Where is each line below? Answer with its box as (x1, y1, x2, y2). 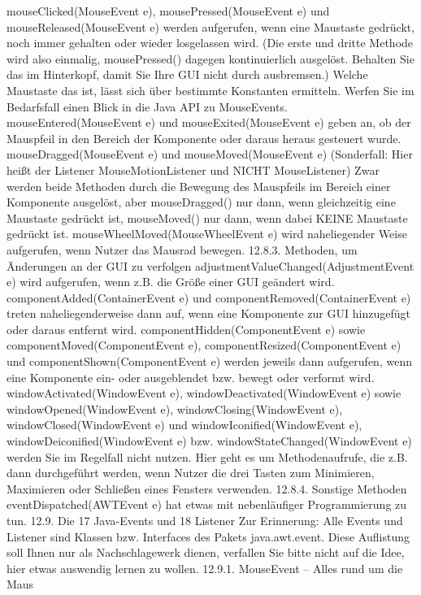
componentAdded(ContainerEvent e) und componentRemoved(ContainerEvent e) (7, 289, 411, 306)
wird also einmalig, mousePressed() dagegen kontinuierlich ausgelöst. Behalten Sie (7, 50, 414, 67)
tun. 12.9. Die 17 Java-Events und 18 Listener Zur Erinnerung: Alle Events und (7, 512, 403, 528)
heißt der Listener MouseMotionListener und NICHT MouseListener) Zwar (7, 161, 380, 178)
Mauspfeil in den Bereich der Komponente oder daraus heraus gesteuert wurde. (7, 129, 401, 146)
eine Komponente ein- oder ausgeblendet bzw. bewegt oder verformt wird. (7, 368, 375, 385)
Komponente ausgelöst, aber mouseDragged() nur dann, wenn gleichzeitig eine (7, 193, 396, 211)
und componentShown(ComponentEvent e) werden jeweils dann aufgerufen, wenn (7, 353, 412, 370)
